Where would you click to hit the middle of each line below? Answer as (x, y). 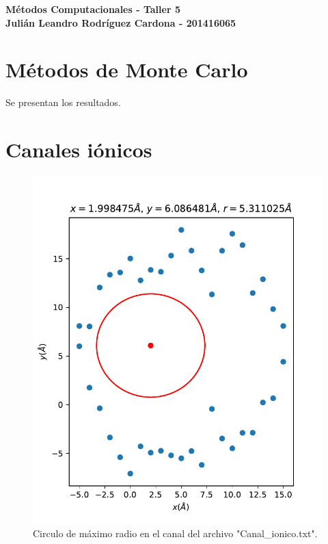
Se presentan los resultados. (63, 102)
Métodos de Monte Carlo (127, 69)
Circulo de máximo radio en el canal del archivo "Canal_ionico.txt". (175, 533)
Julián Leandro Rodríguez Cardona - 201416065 (121, 22)
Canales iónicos (79, 150)
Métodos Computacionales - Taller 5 (93, 9)
